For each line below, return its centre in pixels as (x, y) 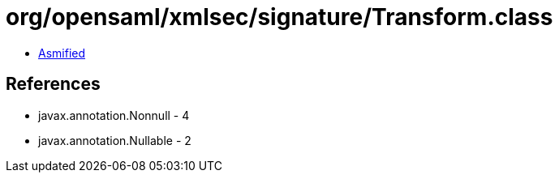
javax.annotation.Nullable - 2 (115, 140)
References (53, 84)
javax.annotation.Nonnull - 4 (114, 115)
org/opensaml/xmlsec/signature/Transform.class (279, 17)
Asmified (62, 53)
